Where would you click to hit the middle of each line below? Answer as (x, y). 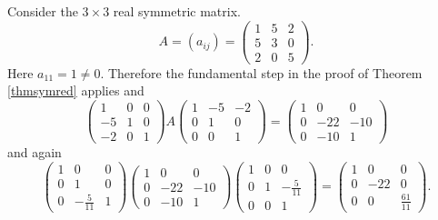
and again (35, 152)
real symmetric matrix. (177, 11)
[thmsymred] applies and (76, 90)
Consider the (43, 11)
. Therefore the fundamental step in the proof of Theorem (261, 72)
